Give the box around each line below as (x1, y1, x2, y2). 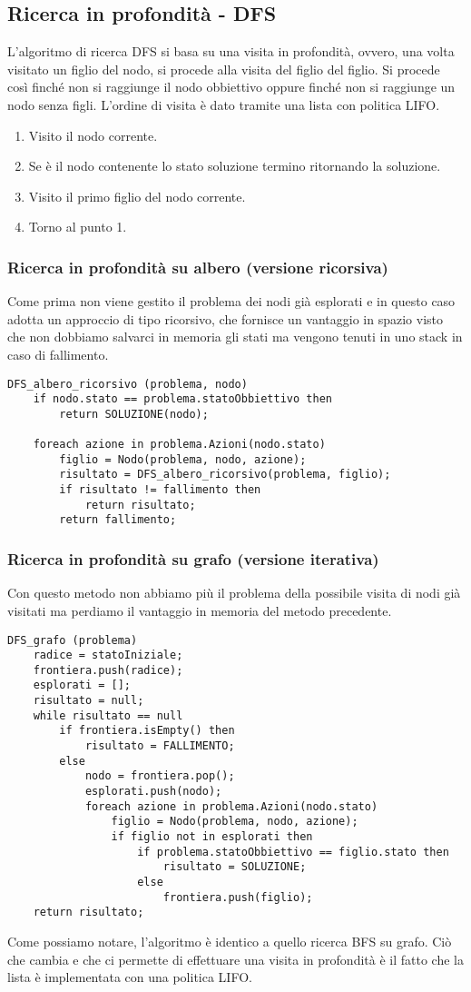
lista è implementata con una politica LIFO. (7, 967, 252, 987)
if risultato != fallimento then (59, 483, 261, 497)
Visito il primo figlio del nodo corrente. (28, 186, 246, 205)
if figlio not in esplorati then (111, 830, 313, 844)
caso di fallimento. (7, 344, 109, 363)
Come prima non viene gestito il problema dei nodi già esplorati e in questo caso (7, 292, 456, 311)
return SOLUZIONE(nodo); (59, 407, 209, 421)
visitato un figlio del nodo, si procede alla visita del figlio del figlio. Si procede (7, 59, 440, 78)
